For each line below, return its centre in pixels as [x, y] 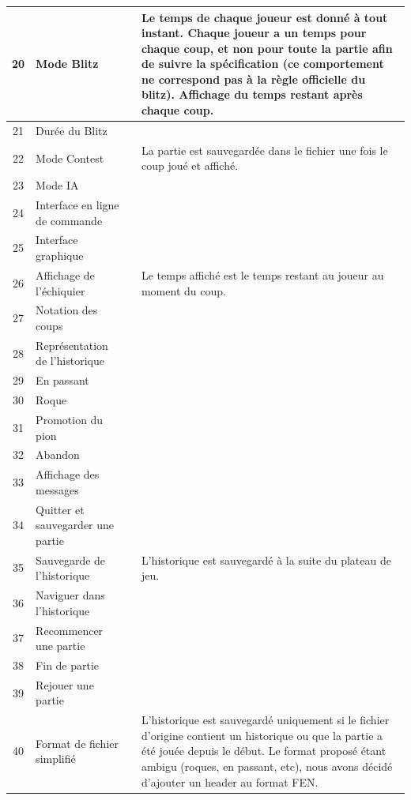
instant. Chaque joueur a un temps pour [254, 33]
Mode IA [57, 185]
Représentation [72, 345]
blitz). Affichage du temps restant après [252, 94]
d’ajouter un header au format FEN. [230, 781]
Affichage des [68, 474]
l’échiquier [60, 290]
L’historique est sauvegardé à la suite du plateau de [266, 560]
